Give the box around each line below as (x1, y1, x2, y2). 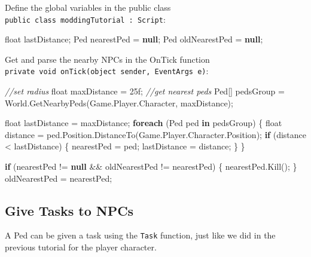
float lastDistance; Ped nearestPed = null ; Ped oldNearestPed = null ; (5, 33, 263, 45)
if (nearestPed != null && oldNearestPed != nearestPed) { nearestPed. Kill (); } (5, 160, 297, 173)
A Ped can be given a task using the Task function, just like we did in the (5, 229, 276, 241)
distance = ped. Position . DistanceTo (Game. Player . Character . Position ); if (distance (5, 128, 306, 140)
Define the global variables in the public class (5, 1, 171, 13)
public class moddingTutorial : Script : (5, 13, 166, 25)
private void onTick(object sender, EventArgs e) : (5, 65, 209, 77)
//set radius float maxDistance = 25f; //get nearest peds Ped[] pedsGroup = (5, 85, 285, 97)
